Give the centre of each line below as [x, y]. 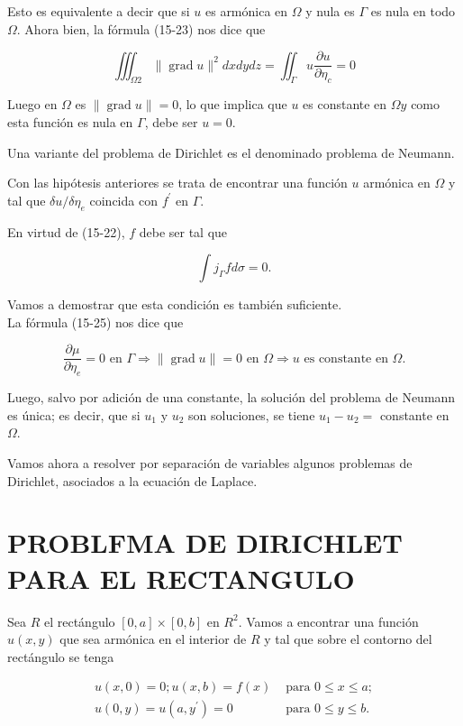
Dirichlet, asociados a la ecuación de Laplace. [132, 480]
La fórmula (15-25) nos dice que [95, 322]
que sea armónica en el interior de [153, 639]
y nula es [330, 11]
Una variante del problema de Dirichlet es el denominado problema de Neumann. [231, 152]
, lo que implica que [233, 104]
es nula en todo [413, 11]
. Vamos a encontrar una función [328, 621]
